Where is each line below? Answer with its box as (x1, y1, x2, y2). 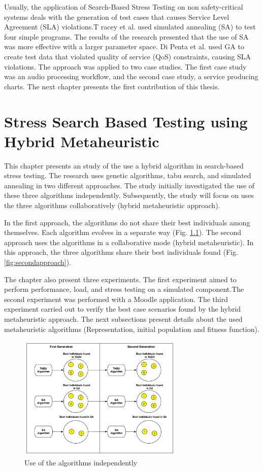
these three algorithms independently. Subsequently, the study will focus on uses (4, 190, 254, 200)
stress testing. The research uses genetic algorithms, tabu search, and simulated (4, 170, 251, 181)
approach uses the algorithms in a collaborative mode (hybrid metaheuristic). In (4, 237, 254, 247)
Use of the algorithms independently (24, 457, 138, 467)
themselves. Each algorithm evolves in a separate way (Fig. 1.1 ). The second (4, 227, 242, 238)
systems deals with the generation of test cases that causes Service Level (4, 11, 229, 22)
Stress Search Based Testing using (4, 111, 248, 131)
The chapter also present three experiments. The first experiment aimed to (4, 274, 237, 284)
